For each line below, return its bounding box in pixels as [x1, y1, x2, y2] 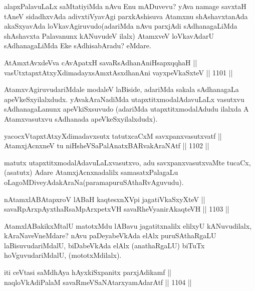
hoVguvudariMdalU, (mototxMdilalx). [4, 250, 122, 260]
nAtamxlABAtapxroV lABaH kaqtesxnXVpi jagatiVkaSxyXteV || [4, 193, 205, 204]
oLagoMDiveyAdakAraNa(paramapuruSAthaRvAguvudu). [4, 176, 184, 187]
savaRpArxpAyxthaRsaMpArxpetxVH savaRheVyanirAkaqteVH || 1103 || [4, 204, 229, 214]
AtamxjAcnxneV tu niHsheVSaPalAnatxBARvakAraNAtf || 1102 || [4, 140, 209, 151]
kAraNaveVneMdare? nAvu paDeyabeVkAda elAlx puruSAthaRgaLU [4, 230, 216, 241]
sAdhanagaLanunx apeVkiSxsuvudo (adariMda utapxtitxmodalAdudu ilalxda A [4, 104, 249, 114]
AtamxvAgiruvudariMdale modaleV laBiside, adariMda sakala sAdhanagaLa [4, 84, 239, 94]
